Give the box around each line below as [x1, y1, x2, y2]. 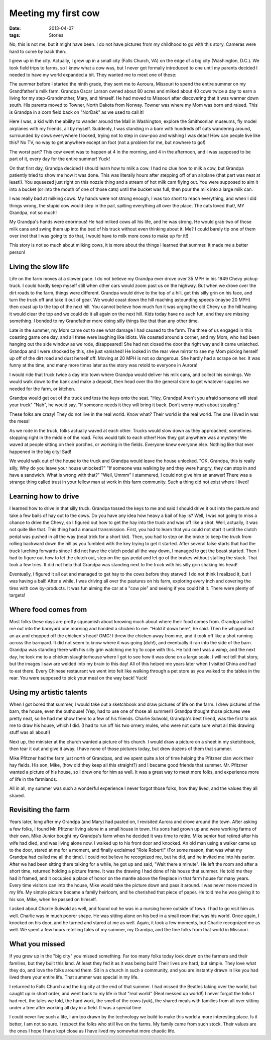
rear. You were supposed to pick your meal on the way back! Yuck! [9, 675, 148, 681]
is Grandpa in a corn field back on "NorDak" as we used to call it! [9, 109, 144, 115]
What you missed [9, 940, 65, 948]
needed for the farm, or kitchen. [9, 386, 75, 392]
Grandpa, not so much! [9, 209, 57, 215]
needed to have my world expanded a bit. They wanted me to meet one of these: [9, 71, 177, 78]
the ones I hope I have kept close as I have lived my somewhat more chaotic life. [9, 1028, 176, 1034]
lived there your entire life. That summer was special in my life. [9, 974, 139, 980]
